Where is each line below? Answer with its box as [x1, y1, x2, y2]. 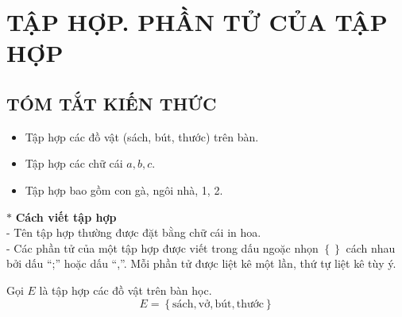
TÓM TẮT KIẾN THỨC [6, 91, 217, 115]
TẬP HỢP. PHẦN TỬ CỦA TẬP [6, 6, 388, 38]
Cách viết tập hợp [15, 208, 117, 225]
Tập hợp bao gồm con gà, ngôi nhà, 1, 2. [25, 181, 223, 198]
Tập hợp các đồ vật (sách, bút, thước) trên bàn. [25, 128, 259, 145]
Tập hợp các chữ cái [25, 155, 123, 172]
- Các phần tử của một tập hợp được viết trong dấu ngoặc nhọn [6, 239, 319, 256]
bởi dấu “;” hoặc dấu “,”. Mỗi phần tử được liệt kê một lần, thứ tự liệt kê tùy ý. [6, 255, 396, 272]
